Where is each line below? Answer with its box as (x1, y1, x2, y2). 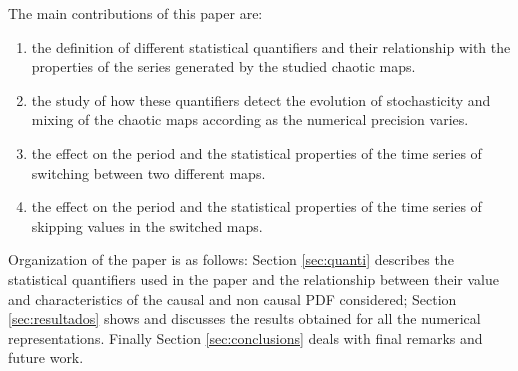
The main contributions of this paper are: (8, 3, 263, 23)
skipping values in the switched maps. (31, 215, 263, 236)
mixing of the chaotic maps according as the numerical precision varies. (31, 109, 469, 130)
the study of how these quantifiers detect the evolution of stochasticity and (31, 89, 491, 110)
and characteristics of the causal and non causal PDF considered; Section (8, 288, 457, 309)
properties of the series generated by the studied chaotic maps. (31, 56, 416, 77)
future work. (8, 347, 84, 368)
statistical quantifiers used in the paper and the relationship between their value (8, 268, 499, 289)
